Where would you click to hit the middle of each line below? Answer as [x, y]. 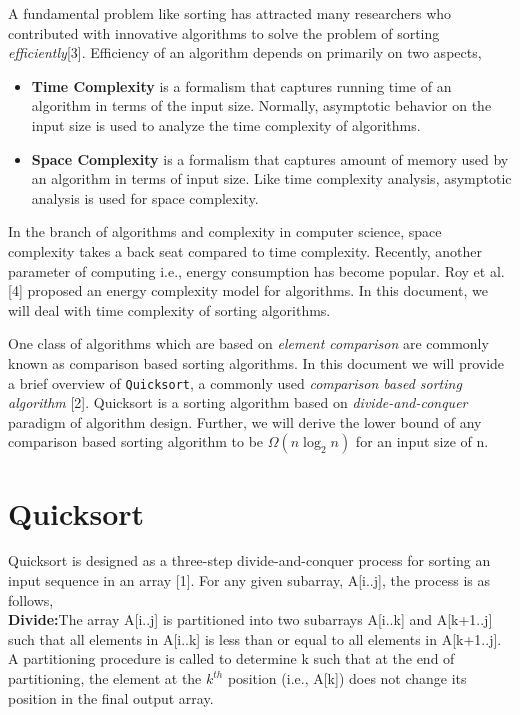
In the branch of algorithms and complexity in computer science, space [225, 231]
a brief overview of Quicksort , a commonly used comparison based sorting [235, 382]
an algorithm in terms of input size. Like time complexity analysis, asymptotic [271, 178]
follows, [31, 599]
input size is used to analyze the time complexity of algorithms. [226, 124]
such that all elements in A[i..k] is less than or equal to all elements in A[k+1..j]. [255, 638]
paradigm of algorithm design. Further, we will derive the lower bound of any [245, 421]
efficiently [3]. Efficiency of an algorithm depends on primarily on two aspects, [245, 52]
